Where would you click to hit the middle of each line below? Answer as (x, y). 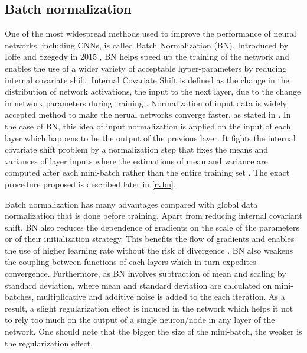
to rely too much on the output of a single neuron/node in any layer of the (140, 320)
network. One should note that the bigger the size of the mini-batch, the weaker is (153, 331)
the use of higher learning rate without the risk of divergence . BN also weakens (149, 250)
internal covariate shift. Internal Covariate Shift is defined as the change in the (147, 80)
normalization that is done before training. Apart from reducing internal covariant (153, 216)
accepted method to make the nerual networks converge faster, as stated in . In (148, 114)
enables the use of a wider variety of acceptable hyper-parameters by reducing (146, 68)
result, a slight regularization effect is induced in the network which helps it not (149, 308)
